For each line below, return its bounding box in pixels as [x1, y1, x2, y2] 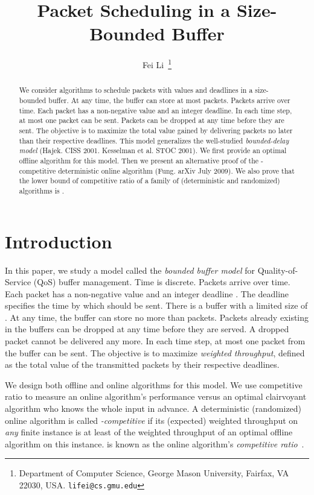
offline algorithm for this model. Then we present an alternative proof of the [19, 155, 259, 165]
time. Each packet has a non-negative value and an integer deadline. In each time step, [19, 105, 292, 115]
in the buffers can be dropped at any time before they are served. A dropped [5, 323, 289, 335]
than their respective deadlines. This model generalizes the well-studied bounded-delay [19, 135, 289, 145]
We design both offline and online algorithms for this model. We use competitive [5, 378, 303, 391]
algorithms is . [19, 185, 64, 195]
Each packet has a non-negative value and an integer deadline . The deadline [5, 287, 289, 300]
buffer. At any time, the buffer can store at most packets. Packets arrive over [48, 95, 290, 106]
